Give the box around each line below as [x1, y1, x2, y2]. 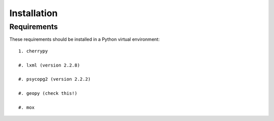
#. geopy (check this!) [18, 91, 78, 96]
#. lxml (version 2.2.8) [18, 62, 80, 68]
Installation [9, 8, 58, 19]
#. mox [18, 104, 35, 110]
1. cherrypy [18, 48, 48, 54]
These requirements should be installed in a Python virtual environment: [9, 36, 160, 42]
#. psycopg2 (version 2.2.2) [18, 76, 91, 82]
